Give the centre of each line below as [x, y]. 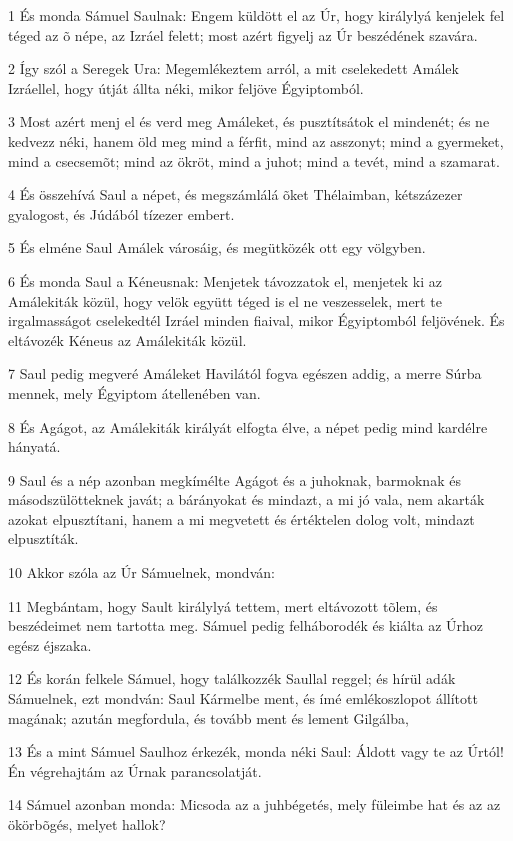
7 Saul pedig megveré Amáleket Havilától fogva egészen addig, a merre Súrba [245, 373]
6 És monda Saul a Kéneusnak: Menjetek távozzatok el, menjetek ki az [225, 280]
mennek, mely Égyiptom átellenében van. [134, 392]
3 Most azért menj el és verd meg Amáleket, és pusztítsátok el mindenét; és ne [249, 121]
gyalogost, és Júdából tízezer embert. [121, 213]
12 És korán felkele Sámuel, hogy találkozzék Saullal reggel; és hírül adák [232, 678]
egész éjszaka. [50, 644]
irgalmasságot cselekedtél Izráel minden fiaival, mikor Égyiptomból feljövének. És [256, 320]
